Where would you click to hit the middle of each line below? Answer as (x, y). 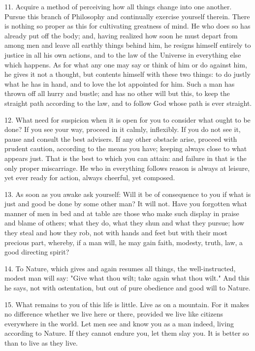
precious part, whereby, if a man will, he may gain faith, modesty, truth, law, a (124, 242)
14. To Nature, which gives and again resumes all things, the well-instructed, (120, 268)
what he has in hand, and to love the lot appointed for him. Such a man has (120, 83)
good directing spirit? (37, 252)
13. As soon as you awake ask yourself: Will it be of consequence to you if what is (128, 194)
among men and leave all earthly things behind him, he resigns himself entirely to (128, 45)
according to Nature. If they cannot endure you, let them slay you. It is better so (127, 333)
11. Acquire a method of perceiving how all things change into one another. (118, 6)
